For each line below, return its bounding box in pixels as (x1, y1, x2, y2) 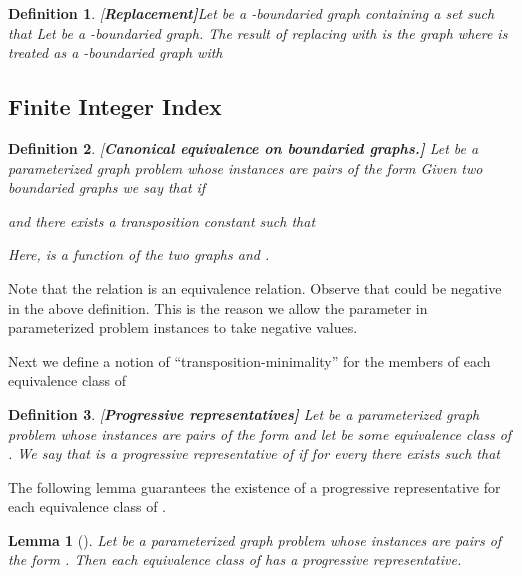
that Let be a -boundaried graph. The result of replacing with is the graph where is (8, 22, 508, 43)
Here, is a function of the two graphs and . (8, 244, 270, 265)
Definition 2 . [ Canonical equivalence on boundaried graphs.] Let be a (8, 137, 479, 158)
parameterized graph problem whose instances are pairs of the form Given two (8, 157, 483, 178)
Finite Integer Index (8, 91, 222, 122)
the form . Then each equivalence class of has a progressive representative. (8, 549, 462, 570)
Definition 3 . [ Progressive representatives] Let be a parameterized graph (8, 403, 480, 424)
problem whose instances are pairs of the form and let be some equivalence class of (8, 423, 512, 444)
